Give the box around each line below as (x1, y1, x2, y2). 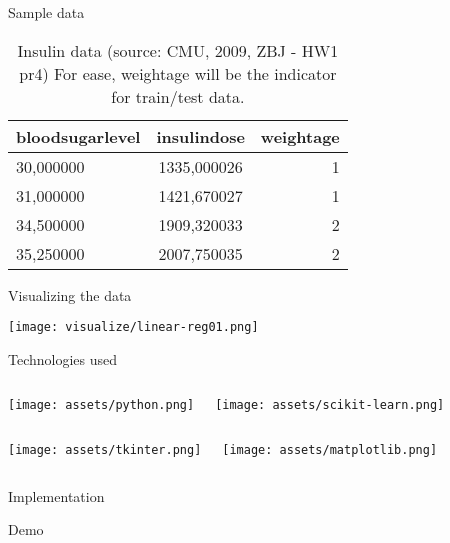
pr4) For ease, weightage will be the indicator (19, 61, 337, 85)
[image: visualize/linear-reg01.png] (8, 320, 259, 335)
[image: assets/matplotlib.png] (222, 443, 438, 458)
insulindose (156, 124, 245, 148)
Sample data (8, 2, 85, 22)
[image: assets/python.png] (8, 398, 195, 413)
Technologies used (8, 348, 118, 369)
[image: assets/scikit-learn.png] (215, 398, 445, 413)
